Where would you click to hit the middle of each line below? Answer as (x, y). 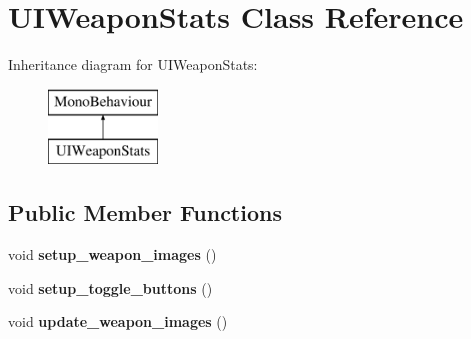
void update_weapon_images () (118, 321)
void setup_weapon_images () (112, 254)
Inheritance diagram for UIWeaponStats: (133, 64)
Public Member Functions (145, 212)
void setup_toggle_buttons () (110, 287)
